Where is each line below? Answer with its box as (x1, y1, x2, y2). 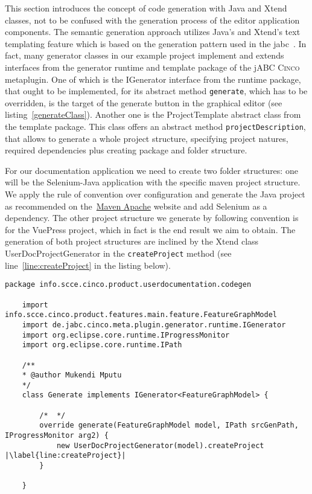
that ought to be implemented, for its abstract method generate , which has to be (5, 85, 308, 97)
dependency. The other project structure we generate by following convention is (5, 211, 299, 224)
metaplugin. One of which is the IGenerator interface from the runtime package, (5, 72, 301, 85)
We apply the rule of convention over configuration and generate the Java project (5, 188, 305, 200)
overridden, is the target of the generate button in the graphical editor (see (5, 96, 282, 109)
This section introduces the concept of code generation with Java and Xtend (5, 2, 287, 14)
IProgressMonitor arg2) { (5, 431, 109, 440)
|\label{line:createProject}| (5, 451, 126, 460)
